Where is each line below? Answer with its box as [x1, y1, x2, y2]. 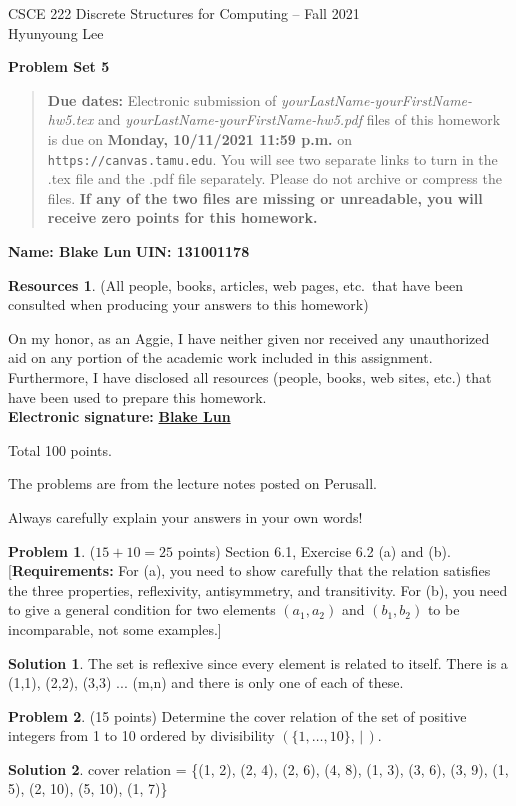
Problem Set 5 [8, 56, 110, 77]
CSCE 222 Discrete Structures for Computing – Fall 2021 [8, 3, 360, 23]
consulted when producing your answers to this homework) [8, 294, 369, 315]
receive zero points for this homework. [47, 207, 318, 228]
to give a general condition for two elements [8, 599, 276, 620]
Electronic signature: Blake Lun [8, 406, 231, 427]
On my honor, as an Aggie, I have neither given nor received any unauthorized [8, 327, 490, 348]
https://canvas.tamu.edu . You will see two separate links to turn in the [47, 148, 498, 169]
